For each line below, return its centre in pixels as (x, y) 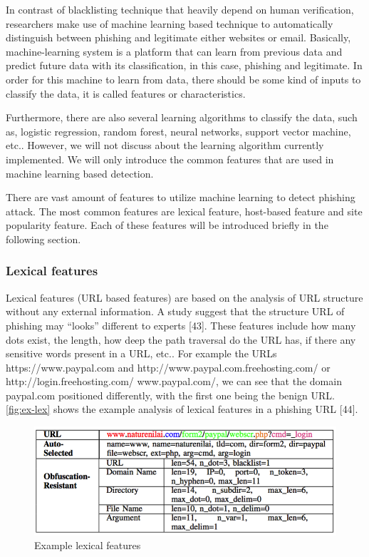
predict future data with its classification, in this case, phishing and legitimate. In (184, 65)
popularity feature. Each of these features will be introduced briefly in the (167, 225)
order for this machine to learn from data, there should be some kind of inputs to (183, 79)
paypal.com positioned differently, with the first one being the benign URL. (170, 395)
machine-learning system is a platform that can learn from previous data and (174, 51)
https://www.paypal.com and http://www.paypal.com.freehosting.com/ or (168, 367)
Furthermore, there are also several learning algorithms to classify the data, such (182, 117)
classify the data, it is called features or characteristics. (126, 93)
